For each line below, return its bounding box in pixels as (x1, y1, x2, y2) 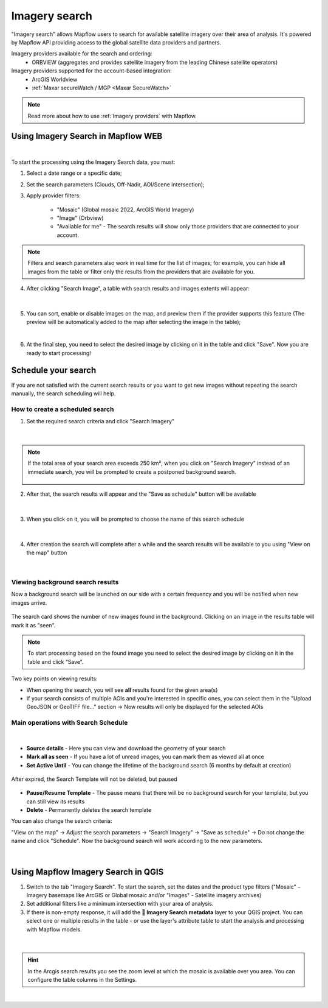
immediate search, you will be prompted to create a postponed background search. (27, 468, 236, 475)
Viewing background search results (11, 578, 119, 587)
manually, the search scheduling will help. (11, 390, 116, 397)
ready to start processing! (26, 349, 91, 356)
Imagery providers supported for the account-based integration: (11, 67, 173, 74)
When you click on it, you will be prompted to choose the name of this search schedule (26, 515, 244, 523)
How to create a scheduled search (11, 405, 114, 414)
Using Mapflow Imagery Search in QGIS (11, 867, 164, 877)
